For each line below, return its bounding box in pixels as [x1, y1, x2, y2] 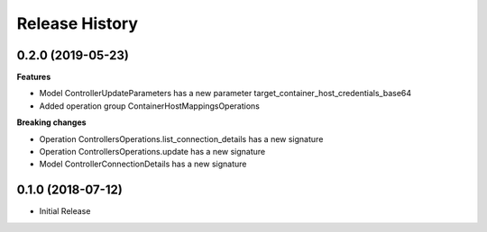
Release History [16, 13, 139, 33]
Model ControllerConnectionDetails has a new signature [39, 158, 247, 170]
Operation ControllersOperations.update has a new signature [39, 147, 266, 157]
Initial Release [39, 206, 91, 217]
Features [16, 72, 51, 83]
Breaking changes [16, 117, 87, 128]
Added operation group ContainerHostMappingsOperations [39, 100, 261, 112]
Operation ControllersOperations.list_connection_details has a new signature [39, 133, 324, 144]
